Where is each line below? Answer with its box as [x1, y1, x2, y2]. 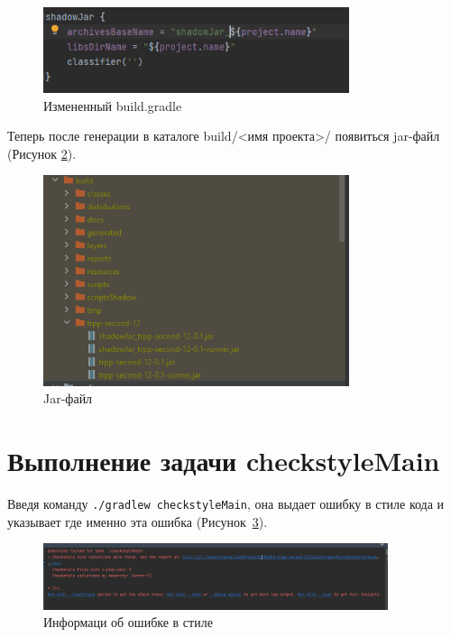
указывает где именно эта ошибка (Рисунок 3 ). [7, 512, 268, 531]
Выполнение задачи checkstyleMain [7, 441, 440, 478]
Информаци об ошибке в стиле [43, 613, 213, 632]
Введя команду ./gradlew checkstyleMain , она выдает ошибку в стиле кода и [7, 494, 445, 512]
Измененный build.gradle [43, 96, 182, 115]
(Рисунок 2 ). [7, 143, 77, 162]
